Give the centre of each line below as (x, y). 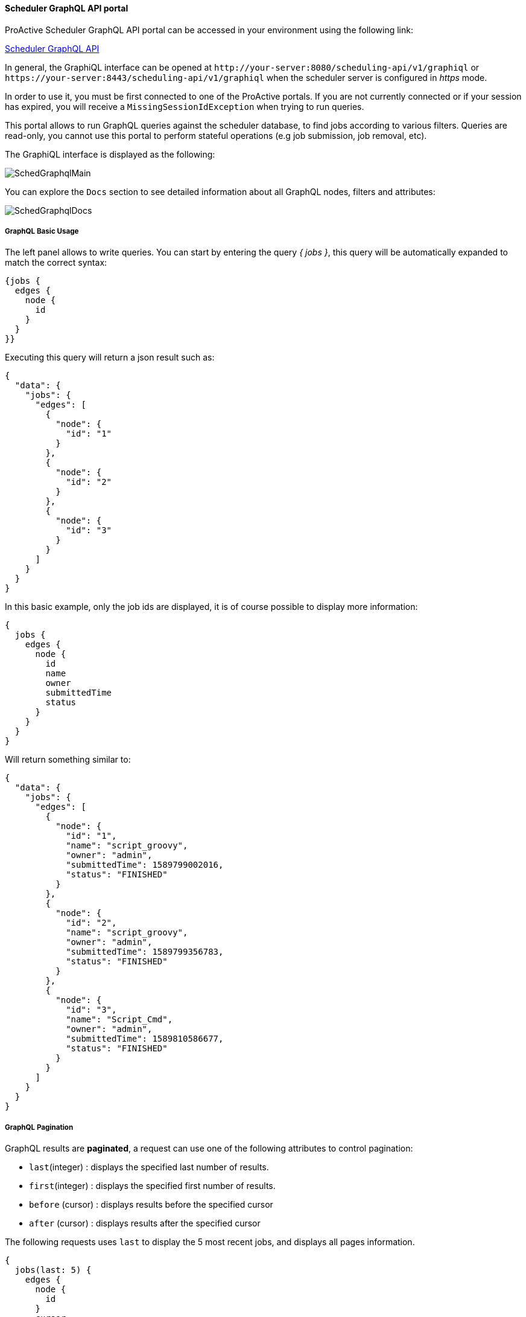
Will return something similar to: (68, 760)
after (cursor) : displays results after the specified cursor (145, 1223)
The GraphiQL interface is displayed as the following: (110, 154)
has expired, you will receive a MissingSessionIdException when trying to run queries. (185, 106)
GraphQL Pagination (39, 1127)
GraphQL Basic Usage (42, 231)
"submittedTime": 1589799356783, (145, 952)
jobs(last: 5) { (53, 1270)
